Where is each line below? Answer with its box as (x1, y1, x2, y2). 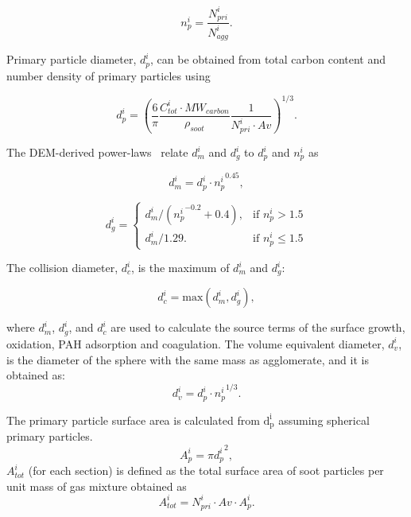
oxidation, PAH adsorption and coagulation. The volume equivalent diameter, (6, 335, 385, 352)
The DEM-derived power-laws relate (6, 144, 188, 161)
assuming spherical (278, 411, 370, 428)
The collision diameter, (6, 259, 118, 276)
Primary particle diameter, (6, 51, 137, 68)
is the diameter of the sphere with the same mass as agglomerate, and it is (6, 351, 369, 367)
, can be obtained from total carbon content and (149, 51, 386, 68)
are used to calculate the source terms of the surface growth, (111, 319, 405, 336)
